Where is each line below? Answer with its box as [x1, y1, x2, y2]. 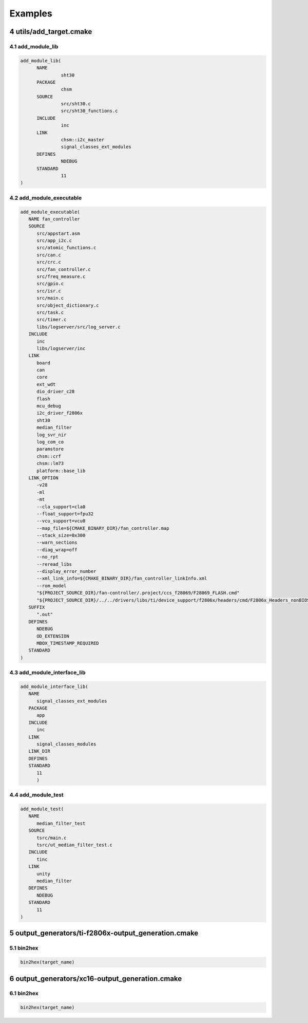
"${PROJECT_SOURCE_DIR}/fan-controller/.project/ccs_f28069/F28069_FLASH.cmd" [36, 590, 240, 596]
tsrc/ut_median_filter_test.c [36, 842, 113, 848]
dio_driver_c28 [36, 388, 75, 395]
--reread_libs [36, 561, 72, 567]
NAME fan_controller [28, 216, 81, 222]
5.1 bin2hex [9, 944, 38, 952]
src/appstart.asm [36, 230, 81, 236]
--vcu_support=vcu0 [36, 518, 86, 524]
